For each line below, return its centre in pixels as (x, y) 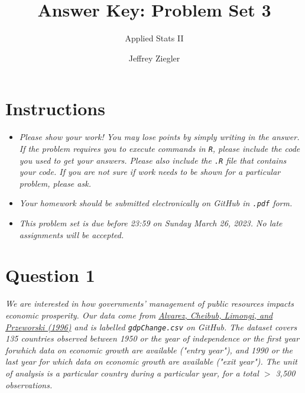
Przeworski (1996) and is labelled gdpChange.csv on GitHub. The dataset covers (151, 327)
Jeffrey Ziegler (154, 58)
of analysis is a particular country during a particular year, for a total (132, 373)
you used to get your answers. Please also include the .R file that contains (153, 160)
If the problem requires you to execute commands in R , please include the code (160, 148)
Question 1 (50, 275)
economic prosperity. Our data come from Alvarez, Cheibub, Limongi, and (139, 315)
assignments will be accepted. (72, 234)
